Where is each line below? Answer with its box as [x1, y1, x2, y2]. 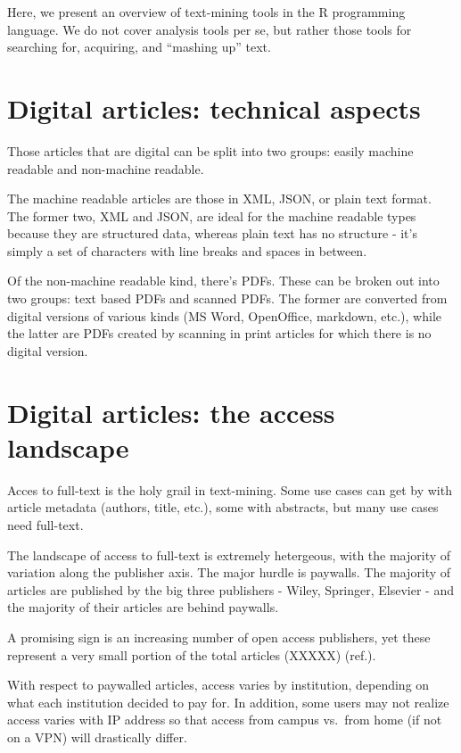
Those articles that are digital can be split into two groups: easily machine [7, 141, 414, 160]
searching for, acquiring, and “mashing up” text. [7, 37, 271, 56]
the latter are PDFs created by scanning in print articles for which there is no [7, 324, 432, 343]
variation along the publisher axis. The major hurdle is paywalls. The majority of [7, 563, 451, 582]
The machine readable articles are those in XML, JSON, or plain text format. [7, 189, 432, 208]
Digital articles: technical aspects [7, 89, 421, 126]
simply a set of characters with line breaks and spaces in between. [7, 241, 367, 260]
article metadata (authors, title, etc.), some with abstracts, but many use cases [7, 498, 439, 517]
